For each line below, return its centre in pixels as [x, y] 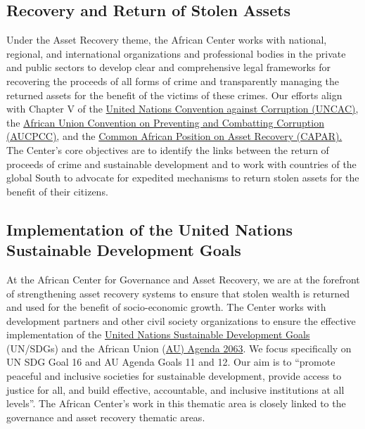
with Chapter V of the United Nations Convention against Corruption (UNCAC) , [182, 109]
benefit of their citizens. [57, 191]
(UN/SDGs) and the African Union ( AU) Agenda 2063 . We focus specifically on [179, 348]
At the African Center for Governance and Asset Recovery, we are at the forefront [183, 279]
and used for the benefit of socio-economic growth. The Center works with [166, 307]
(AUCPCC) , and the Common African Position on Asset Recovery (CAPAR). [174, 136]
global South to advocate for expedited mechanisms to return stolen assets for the [183, 178]
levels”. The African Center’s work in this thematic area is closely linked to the [176, 403]
